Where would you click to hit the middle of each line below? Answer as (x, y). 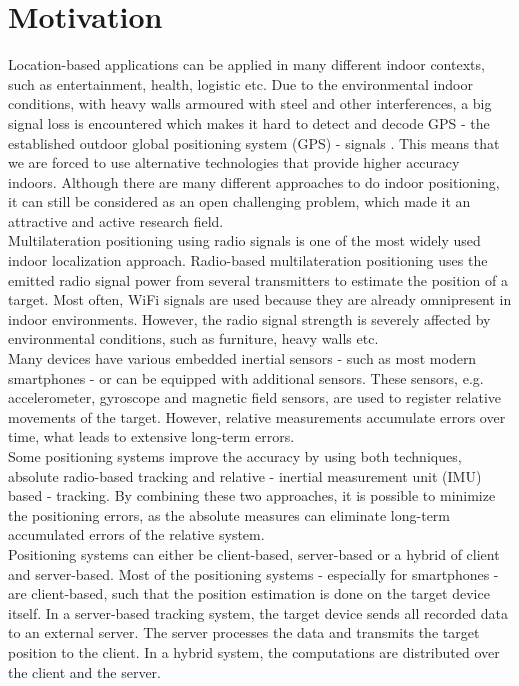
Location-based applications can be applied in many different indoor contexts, (246, 64)
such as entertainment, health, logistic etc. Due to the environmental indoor (240, 83)
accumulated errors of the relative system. (136, 534)
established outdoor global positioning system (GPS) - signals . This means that (254, 142)
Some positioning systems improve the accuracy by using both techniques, (235, 456)
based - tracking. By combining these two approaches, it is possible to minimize (252, 495)
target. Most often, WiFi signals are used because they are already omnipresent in (260, 299)
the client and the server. (84, 671)
